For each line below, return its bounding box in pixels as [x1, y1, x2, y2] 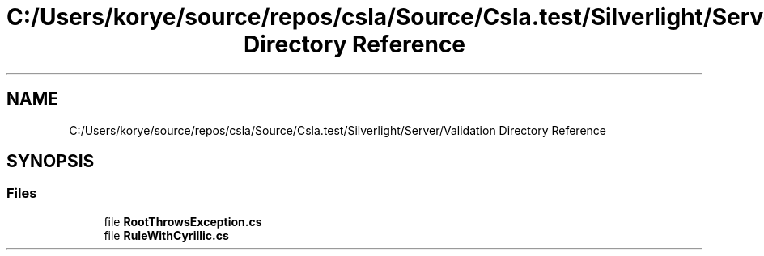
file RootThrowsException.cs [104, 214, 262, 229]
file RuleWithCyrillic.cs [104, 228, 229, 242]
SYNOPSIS [6, 151, 95, 172]
